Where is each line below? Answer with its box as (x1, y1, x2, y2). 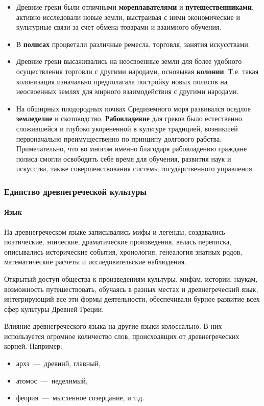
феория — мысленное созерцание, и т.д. (16, 392, 145, 403)
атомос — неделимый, (16, 375, 88, 386)
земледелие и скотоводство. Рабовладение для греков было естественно (16, 113, 242, 124)
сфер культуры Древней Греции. (4, 303, 104, 314)
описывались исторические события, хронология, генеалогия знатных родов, (4, 246, 243, 257)
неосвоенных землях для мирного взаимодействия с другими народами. (16, 86, 239, 97)
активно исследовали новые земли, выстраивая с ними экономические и (16, 11, 240, 22)
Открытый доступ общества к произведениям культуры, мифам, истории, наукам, (4, 273, 258, 284)
